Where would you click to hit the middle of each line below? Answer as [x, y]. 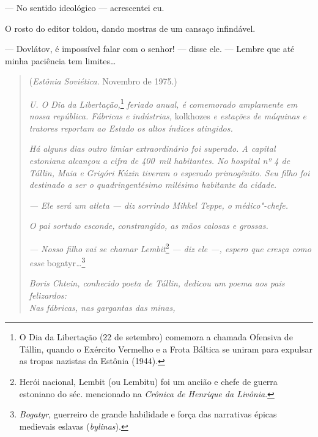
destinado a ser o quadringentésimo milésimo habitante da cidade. [153, 185]
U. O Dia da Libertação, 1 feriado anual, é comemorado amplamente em [163, 103]
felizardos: [48, 295]
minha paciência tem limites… [61, 60]
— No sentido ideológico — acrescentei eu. [85, 7]
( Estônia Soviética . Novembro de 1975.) [103, 81]
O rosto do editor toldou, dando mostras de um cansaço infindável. [130, 28]
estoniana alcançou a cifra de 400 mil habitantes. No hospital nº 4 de [160, 160]
